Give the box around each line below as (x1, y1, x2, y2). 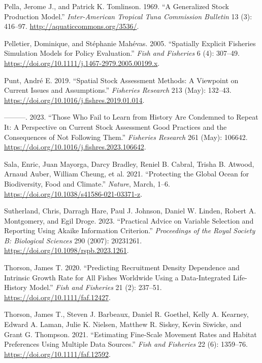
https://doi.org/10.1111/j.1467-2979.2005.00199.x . (4, 57, 160, 68)
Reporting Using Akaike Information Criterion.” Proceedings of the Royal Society (4, 225, 255, 236)
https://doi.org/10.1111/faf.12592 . (4, 348, 111, 359)
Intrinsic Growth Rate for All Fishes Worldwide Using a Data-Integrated (4, 272, 231, 282)
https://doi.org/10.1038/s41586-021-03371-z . (4, 188, 143, 199)
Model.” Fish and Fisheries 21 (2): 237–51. (29, 282, 162, 293)
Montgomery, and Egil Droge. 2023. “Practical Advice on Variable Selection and (4, 215, 254, 226)
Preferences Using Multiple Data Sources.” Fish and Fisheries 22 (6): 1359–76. (4, 339, 248, 349)
